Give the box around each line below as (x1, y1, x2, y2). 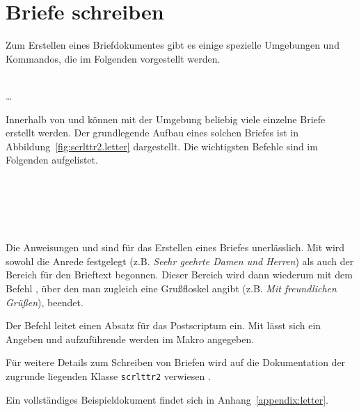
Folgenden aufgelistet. (6, 152, 98, 167)
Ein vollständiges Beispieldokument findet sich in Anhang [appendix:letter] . (6, 392, 329, 406)
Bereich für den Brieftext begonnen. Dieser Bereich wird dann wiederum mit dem (6, 267, 353, 282)
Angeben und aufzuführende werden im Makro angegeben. (6, 331, 255, 346)
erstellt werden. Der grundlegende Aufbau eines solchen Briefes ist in (6, 125, 298, 140)
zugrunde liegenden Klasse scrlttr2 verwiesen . (6, 369, 211, 383)
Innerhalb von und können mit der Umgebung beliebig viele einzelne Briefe (6, 111, 326, 126)
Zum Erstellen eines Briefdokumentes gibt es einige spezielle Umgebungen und (6, 38, 340, 52)
